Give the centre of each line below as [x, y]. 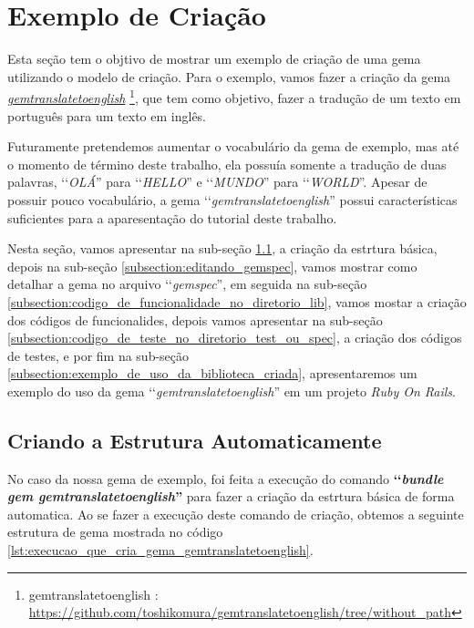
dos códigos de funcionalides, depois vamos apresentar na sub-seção [195, 319]
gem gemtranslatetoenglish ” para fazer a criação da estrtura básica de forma [231, 496]
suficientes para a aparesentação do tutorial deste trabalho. [172, 217]
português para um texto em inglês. [107, 115]
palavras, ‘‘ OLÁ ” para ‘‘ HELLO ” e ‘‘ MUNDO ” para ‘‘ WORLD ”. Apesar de [217, 182]
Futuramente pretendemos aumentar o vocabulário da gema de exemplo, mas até [233, 146]
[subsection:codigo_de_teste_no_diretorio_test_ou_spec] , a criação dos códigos [235, 338]
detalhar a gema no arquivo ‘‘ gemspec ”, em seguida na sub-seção [187, 284]
